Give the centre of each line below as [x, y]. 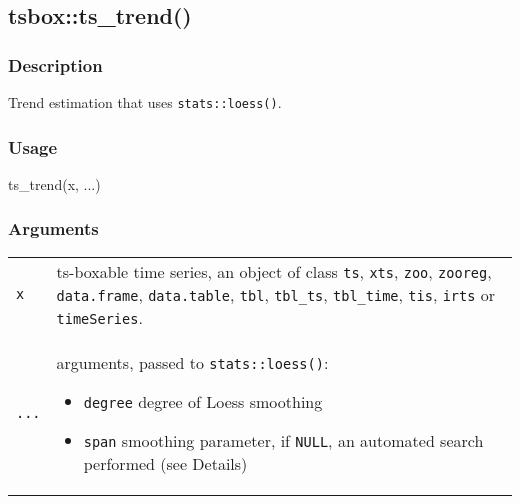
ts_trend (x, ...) [54, 183]
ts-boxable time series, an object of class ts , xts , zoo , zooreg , [274, 271]
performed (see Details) [165, 463]
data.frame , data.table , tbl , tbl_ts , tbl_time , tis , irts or [276, 294]
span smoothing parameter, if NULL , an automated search [283, 440]
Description [55, 64]
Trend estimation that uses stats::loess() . [145, 102]
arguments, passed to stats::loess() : [192, 362]
